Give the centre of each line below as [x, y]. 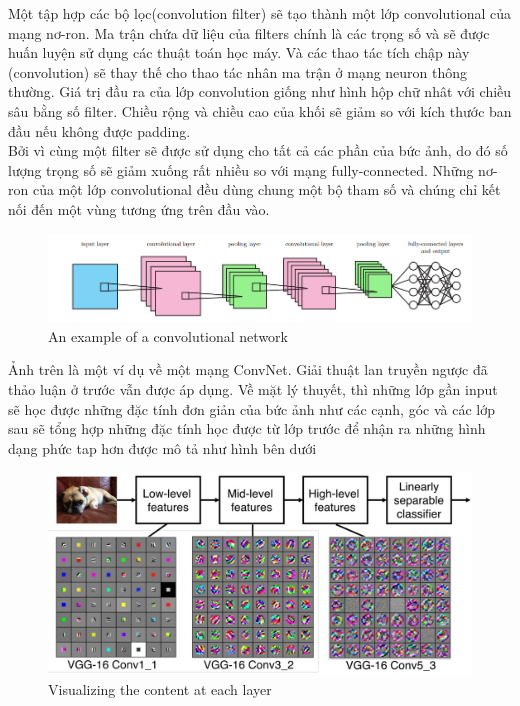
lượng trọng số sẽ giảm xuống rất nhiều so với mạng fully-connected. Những [241, 169]
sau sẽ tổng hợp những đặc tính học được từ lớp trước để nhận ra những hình [247, 428]
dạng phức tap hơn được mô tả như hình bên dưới [162, 447]
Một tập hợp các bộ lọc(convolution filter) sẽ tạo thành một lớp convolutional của [259, 13]
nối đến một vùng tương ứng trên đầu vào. [139, 208]
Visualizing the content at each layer [160, 688]
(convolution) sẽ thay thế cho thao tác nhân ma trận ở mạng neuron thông [238, 71]
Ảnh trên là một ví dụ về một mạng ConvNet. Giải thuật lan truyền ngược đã [248, 369]
